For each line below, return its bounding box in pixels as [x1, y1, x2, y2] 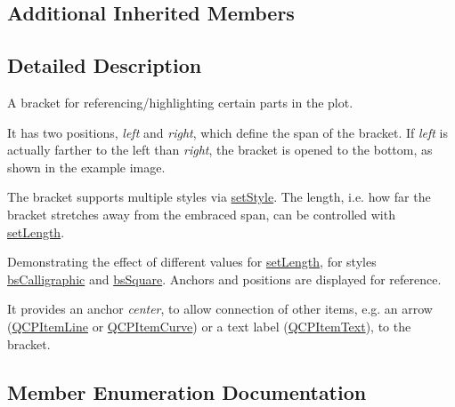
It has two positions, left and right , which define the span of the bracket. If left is [7, 123, 449, 141]
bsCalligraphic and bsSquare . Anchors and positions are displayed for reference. [7, 269, 442, 288]
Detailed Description [7, 52, 202, 79]
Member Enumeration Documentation [7, 378, 367, 405]
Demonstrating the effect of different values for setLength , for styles [7, 252, 377, 271]
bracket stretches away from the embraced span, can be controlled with [7, 204, 395, 223]
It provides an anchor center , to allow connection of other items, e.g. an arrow [7, 299, 433, 318]
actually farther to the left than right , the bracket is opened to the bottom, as [7, 140, 433, 159]
